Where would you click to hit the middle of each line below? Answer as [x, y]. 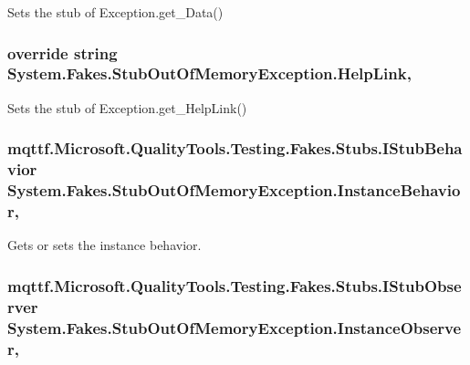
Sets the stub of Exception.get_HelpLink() [127, 107]
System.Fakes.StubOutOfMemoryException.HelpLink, [209, 73]
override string [63, 52]
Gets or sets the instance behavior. [104, 245]
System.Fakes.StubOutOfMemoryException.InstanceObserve [235, 327]
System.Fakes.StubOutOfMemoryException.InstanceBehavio [234, 190]
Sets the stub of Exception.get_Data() [115, 12]
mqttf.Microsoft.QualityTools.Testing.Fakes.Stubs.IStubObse [235, 285]
